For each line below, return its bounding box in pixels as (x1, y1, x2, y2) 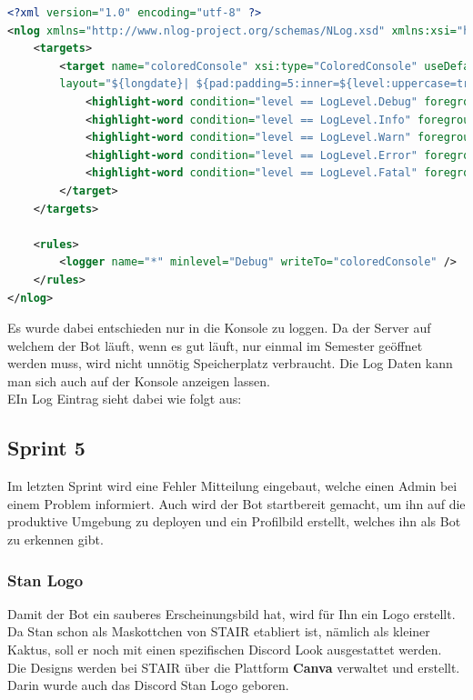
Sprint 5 (7, 434, 86, 462)
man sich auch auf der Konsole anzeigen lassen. (7, 371, 270, 390)
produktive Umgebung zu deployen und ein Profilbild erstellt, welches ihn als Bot (7, 512, 461, 531)
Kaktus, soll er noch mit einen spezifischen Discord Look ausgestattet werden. (7, 640, 442, 659)
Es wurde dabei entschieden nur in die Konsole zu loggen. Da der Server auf (7, 318, 431, 337)
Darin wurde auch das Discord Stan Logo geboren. (7, 675, 289, 695)
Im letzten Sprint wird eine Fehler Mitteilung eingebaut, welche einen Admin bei (7, 476, 458, 495)
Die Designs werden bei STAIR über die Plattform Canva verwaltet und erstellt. (7, 657, 460, 676)
